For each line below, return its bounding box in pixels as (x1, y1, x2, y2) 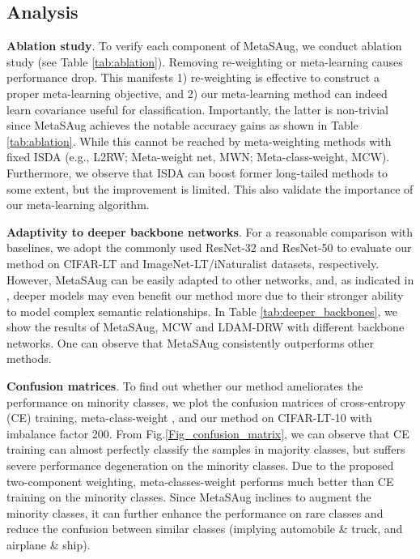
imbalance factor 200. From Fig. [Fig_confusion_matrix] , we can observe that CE (6, 425, 409, 442)
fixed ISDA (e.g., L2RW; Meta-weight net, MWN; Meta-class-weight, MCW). (6, 148, 390, 165)
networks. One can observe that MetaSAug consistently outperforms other (6, 334, 375, 351)
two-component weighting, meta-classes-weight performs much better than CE (6, 472, 394, 489)
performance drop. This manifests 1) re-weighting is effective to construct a (6, 69, 380, 86)
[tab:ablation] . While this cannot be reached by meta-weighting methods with (6, 132, 392, 149)
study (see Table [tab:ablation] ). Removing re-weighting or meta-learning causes (6, 53, 403, 70)
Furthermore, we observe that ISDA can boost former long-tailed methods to (6, 164, 388, 181)
